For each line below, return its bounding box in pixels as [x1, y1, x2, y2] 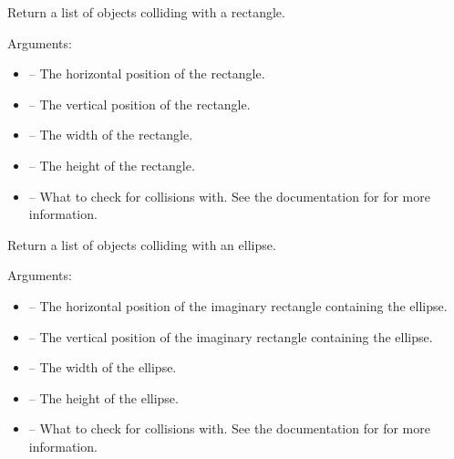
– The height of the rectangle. [28, 155, 195, 174]
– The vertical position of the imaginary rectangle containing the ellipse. [28, 327, 433, 346]
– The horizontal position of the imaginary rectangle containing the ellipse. [28, 296, 448, 315]
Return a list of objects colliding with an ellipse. [7, 235, 276, 254]
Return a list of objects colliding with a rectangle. [7, 3, 285, 21]
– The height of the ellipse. [28, 388, 179, 407]
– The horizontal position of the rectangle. [28, 64, 265, 83]
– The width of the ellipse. [28, 358, 177, 377]
